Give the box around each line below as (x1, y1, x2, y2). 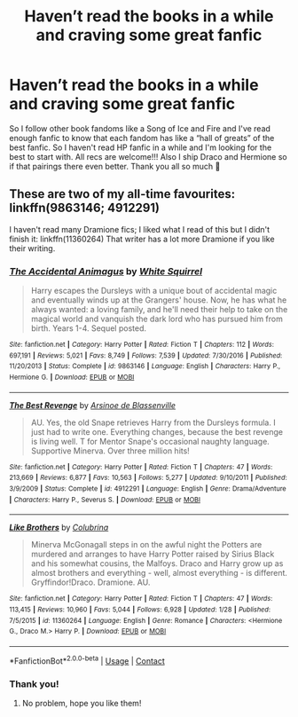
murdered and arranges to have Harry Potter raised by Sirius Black (30, 548, 275, 560)
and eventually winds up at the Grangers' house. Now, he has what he (30, 295, 287, 305)
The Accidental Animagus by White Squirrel (9, 264, 202, 277)
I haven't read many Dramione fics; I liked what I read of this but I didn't (9, 224, 271, 234)
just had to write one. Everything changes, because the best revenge (30, 426, 284, 437)
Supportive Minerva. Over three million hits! (30, 445, 191, 456)
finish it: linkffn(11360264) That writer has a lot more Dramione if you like (9, 233, 275, 244)
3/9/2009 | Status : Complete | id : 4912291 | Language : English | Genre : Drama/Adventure (9, 484, 286, 493)
